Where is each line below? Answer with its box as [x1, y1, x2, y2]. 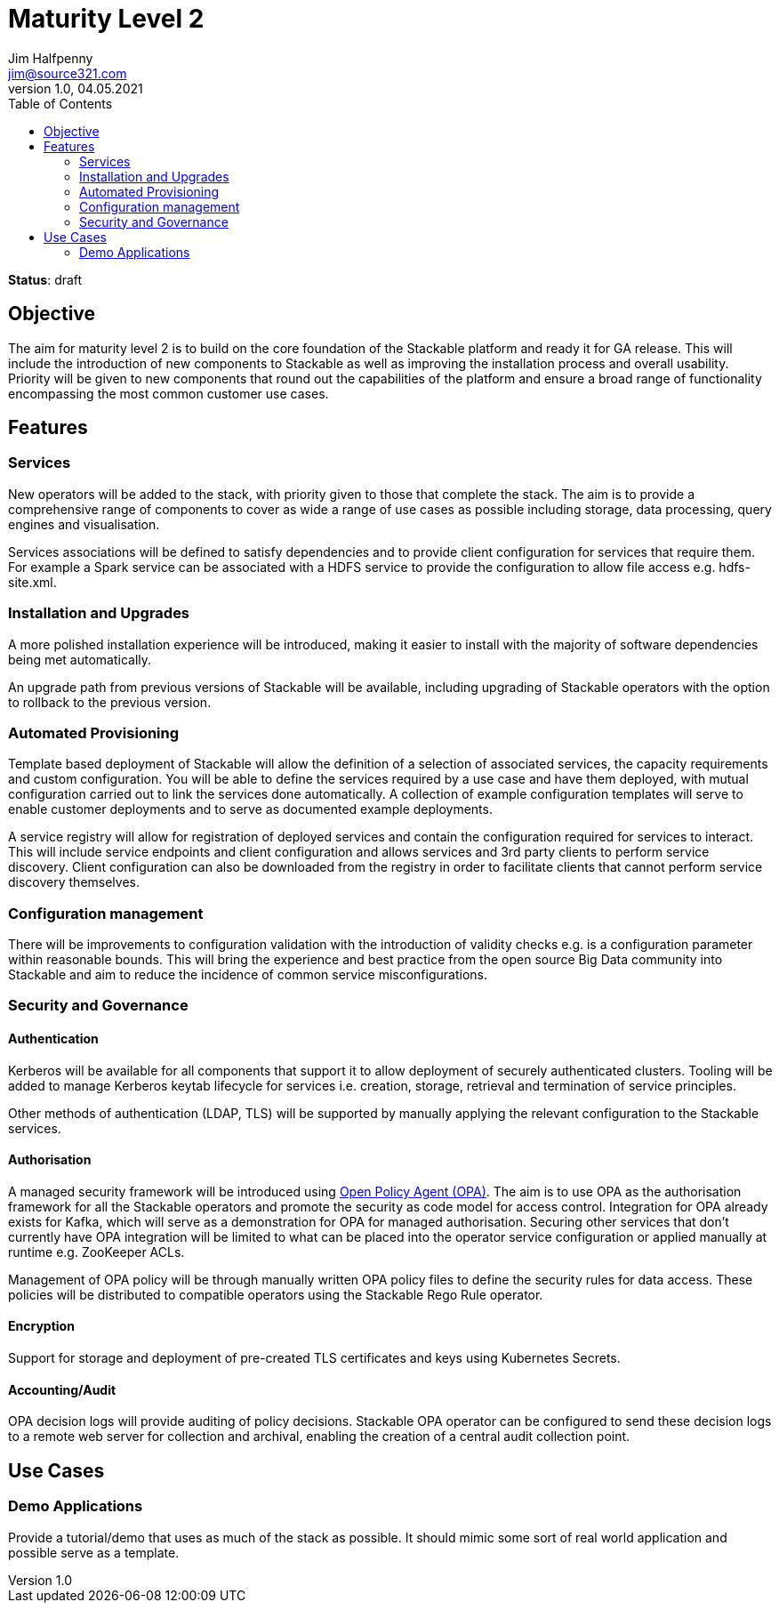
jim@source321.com [8, 65, 127, 81]
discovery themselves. [8, 874, 140, 890]
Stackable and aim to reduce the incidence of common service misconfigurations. [8, 967, 487, 983]
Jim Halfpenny [8, 50, 93, 66]
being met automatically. [8, 651, 152, 667]
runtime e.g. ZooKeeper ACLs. [8, 1244, 185, 1260]
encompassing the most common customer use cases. [8, 385, 329, 401]
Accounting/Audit [8, 1381, 116, 1397]
